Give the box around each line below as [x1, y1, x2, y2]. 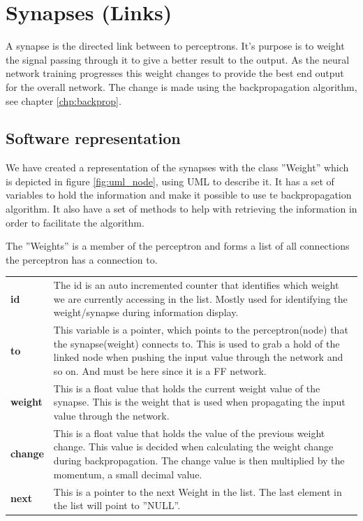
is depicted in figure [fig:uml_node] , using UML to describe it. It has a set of [6, 173, 334, 188]
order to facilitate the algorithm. [6, 215, 145, 229]
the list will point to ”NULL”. [53, 498, 181, 513]
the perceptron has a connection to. [6, 252, 158, 266]
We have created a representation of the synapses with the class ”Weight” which [6, 160, 349, 175]
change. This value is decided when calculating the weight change [53, 439, 334, 454]
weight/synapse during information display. [53, 305, 239, 320]
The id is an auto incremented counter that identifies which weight [53, 278, 339, 292]
